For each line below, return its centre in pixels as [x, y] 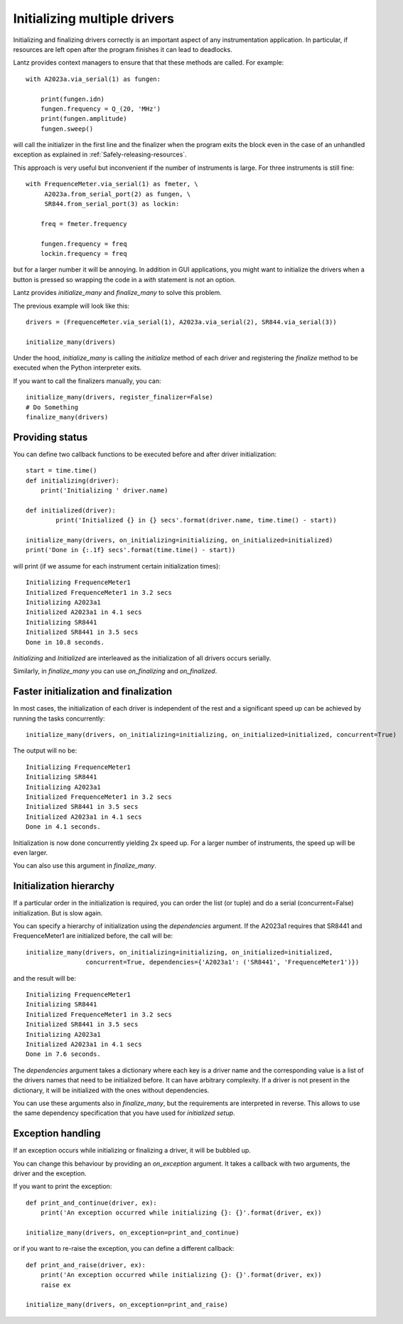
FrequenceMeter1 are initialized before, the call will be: [93, 936]
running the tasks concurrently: [59, 718]
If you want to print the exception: [63, 1186]
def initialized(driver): [71, 510]
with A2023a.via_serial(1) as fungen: [93, 79]
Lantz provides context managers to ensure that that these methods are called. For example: [149, 63]
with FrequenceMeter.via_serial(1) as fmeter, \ [112, 184]
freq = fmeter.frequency [84, 224]
